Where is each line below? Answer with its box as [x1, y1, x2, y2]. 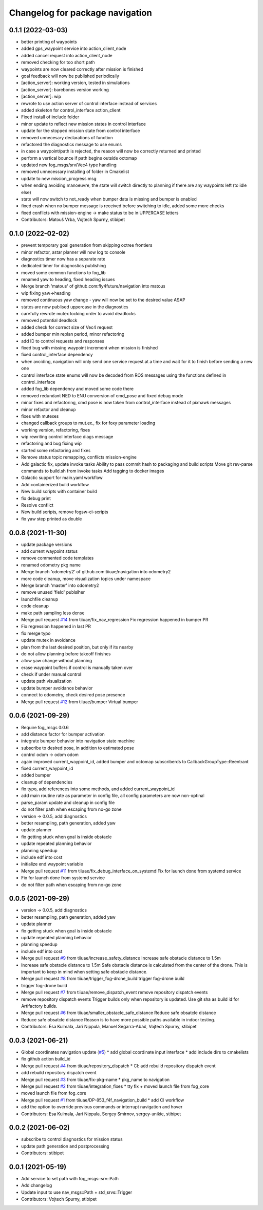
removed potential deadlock [21, 318, 77, 324]
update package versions [21, 541, 73, 547]
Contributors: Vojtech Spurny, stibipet [21, 1196, 97, 1202]
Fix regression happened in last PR [21, 624, 91, 629]
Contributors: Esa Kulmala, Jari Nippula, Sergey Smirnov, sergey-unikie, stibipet [21, 1111, 181, 1117]
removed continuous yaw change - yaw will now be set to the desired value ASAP [21, 297, 186, 303]
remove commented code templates [21, 555, 94, 561]
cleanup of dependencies [21, 779, 73, 785]
